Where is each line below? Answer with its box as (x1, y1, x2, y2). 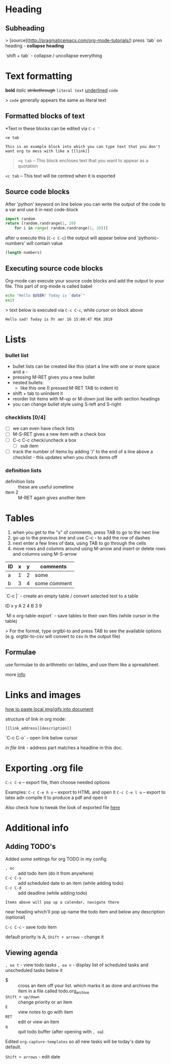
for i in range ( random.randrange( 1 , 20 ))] (14, 225, 108, 231)
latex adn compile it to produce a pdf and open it (5, 794, 107, 800)
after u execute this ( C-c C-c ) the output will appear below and (5, 235, 136, 241)
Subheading (5, 24, 45, 33)
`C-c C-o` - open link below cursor (5, 734, 78, 741)
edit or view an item (18, 1019, 60, 1025)
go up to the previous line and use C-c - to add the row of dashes (12, 534, 150, 540)
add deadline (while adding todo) (18, 889, 88, 896)
